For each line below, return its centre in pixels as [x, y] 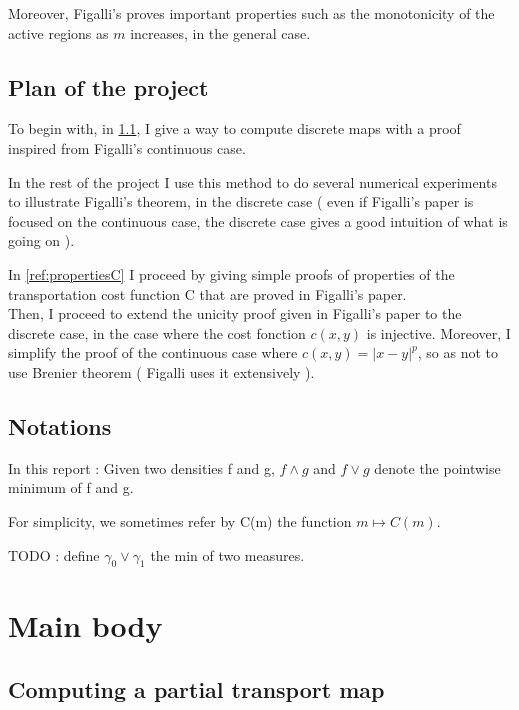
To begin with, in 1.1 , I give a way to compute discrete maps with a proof [234, 128]
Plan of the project [108, 86]
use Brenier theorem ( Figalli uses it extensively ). [161, 371]
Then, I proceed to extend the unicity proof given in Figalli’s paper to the [235, 313]
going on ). [41, 240]
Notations [60, 425]
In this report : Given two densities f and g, [141, 467]
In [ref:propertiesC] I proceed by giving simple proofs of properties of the [231, 273]
